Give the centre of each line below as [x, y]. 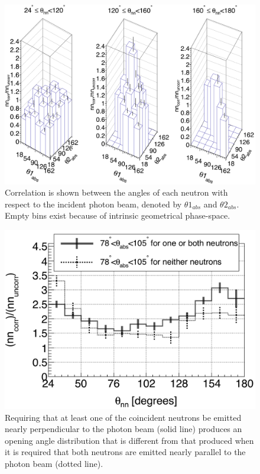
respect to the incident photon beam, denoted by [93, 204]
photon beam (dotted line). [54, 463]
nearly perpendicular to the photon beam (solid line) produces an [123, 429]
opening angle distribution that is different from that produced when [129, 440]
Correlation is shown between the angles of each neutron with [116, 192]
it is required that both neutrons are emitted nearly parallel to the [125, 452]
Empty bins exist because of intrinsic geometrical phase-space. [118, 215]
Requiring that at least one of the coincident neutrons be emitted [123, 417]
